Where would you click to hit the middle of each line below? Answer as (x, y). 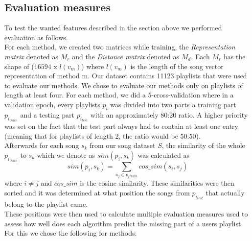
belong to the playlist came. (46, 204)
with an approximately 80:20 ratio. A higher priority (169, 114)
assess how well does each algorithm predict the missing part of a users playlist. (124, 223)
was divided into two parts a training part (173, 104)
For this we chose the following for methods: (71, 233)
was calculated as (163, 155)
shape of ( (19, 66)
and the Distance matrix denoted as (126, 56)
